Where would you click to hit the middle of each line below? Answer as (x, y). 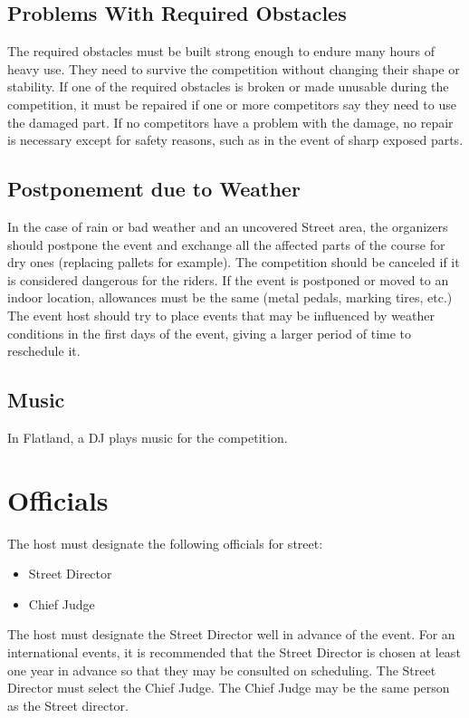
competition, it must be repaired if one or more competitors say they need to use (232, 104)
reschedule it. (44, 351)
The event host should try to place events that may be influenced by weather (221, 315)
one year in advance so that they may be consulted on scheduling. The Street (222, 670)
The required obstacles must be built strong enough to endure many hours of (221, 51)
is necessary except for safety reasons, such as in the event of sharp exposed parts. (235, 140)
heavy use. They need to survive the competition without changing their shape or (234, 68)
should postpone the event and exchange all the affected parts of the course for (226, 244)
